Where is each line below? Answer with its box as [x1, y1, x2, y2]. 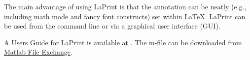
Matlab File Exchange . [4, 47, 72, 57]
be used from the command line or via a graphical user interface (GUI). [4, 21, 220, 31]
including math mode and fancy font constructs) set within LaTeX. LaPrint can [4, 11, 246, 21]
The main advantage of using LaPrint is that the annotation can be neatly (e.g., [4, 1, 247, 11]
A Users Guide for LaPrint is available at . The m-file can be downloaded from [4, 37, 242, 47]
